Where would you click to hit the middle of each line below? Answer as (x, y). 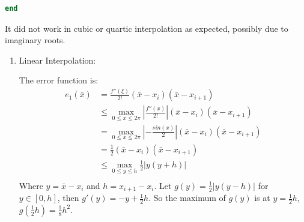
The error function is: (59, 80)
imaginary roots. (35, 40)
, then (68, 198)
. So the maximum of (187, 198)
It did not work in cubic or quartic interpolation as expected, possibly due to (147, 28)
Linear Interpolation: (57, 60)
